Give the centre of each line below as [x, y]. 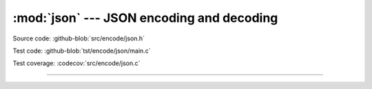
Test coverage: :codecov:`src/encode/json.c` [76, 63]
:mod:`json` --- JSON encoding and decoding [145, 18]
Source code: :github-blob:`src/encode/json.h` [79, 38]
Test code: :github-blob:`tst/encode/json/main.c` [82, 51]
